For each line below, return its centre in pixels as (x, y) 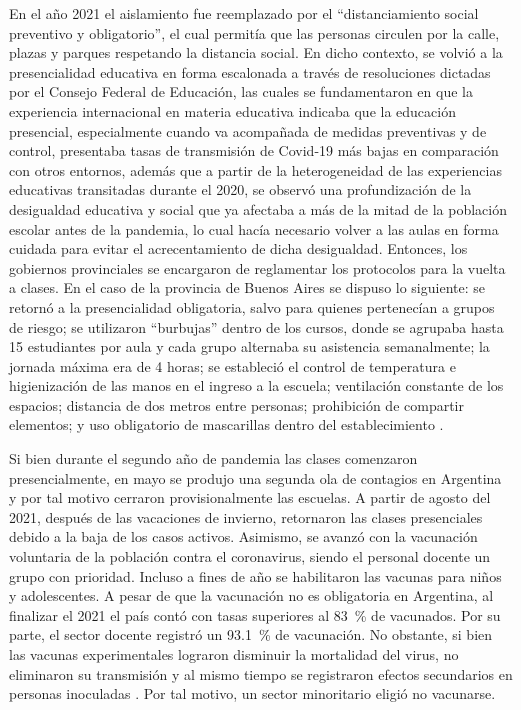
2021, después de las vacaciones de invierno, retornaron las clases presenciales (246, 516)
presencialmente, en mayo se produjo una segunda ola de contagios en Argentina (255, 477)
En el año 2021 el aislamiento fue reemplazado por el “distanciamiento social (244, 13)
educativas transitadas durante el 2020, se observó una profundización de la (240, 189)
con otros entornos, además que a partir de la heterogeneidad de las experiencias (255, 169)
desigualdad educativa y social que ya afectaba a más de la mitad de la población (258, 208)
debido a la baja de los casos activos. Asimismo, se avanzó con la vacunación (243, 536)
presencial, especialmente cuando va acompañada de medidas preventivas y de (248, 130)
